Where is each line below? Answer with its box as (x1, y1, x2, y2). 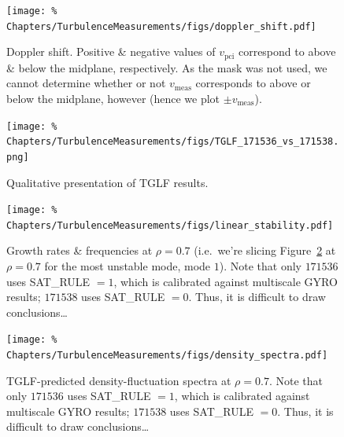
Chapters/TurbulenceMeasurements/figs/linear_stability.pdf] (6, 219, 334, 231)
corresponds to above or (195, 75, 311, 91)
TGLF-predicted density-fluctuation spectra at (6, 372, 231, 388)
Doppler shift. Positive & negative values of (6, 43, 216, 60)
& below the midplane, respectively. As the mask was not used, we (6, 59, 327, 75)
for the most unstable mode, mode (44, 258, 211, 274)
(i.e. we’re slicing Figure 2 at (194, 242, 336, 259)
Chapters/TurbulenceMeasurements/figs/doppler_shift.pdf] (6, 20, 316, 32)
